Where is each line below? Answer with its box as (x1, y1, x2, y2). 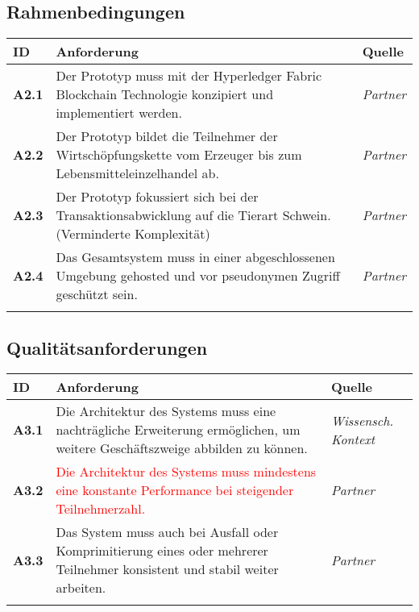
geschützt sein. (56, 285, 138, 304)
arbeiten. (56, 578, 106, 597)
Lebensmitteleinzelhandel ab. (56, 164, 219, 183)
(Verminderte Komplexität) (56, 224, 210, 244)
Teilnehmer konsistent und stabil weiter (56, 560, 279, 579)
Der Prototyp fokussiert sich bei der (56, 187, 259, 206)
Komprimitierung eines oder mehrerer (56, 541, 268, 560)
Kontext (330, 429, 375, 448)
